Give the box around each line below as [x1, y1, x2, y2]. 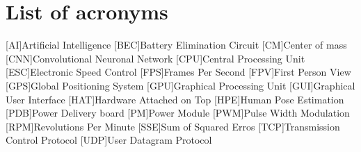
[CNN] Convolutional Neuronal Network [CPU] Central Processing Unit [6, 51, 305, 65]
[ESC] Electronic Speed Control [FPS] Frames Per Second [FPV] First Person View [6, 65, 351, 79]
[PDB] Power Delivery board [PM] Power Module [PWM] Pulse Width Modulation [6, 105, 350, 120]
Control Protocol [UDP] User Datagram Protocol [6, 133, 212, 147]
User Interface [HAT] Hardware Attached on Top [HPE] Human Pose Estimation [6, 92, 344, 106]
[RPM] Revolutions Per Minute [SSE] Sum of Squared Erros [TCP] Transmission [6, 119, 340, 133]
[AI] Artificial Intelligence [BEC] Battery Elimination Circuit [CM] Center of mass [6, 37, 347, 52]
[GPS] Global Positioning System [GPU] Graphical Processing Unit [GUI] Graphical [6, 78, 355, 92]
